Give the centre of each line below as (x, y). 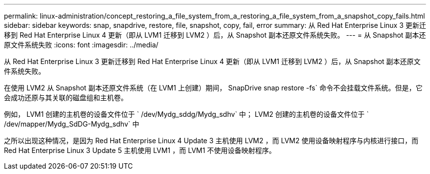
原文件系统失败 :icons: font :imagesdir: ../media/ (81, 45)
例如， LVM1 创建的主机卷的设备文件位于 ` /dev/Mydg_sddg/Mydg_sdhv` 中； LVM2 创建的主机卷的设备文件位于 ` (187, 114)
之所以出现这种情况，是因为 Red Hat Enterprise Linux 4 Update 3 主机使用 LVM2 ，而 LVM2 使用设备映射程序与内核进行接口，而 (211, 141)
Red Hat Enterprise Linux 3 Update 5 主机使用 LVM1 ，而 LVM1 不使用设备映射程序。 (140, 150)
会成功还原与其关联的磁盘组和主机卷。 (66, 98)
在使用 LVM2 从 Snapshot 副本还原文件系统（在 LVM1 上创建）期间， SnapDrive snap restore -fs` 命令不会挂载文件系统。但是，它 (213, 88)
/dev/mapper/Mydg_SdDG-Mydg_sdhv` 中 (72, 124)
